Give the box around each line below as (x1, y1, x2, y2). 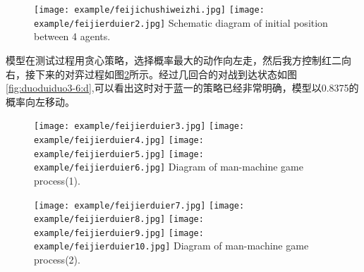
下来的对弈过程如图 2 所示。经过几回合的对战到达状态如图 (35, 66, 297, 81)
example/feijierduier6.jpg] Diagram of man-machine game (34, 159, 303, 174)
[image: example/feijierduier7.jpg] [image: (34, 200, 245, 211)
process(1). (34, 173, 80, 187)
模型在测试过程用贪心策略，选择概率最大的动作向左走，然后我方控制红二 (6, 52, 341, 67)
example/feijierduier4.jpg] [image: (34, 135, 204, 145)
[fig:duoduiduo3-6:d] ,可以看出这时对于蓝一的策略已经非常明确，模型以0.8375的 (6, 80, 359, 95)
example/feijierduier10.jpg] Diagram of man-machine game (34, 238, 309, 253)
